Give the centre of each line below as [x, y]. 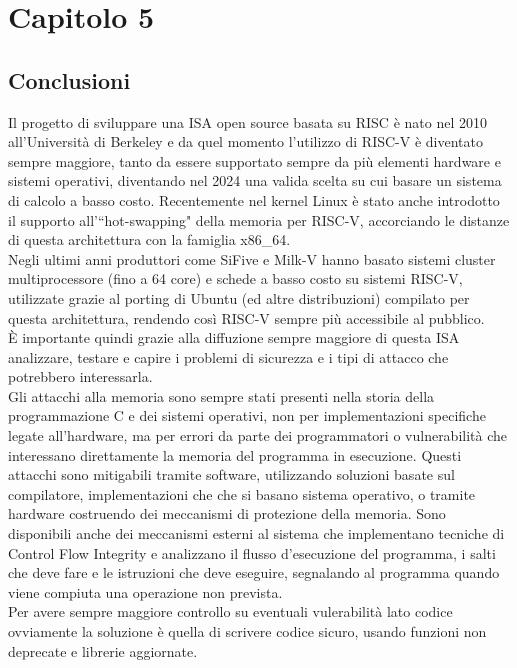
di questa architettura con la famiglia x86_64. [149, 239]
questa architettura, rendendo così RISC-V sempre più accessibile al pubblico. [246, 317]
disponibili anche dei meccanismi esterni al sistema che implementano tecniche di [256, 533]
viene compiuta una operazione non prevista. [145, 591]
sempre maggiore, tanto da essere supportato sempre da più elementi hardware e [254, 160]
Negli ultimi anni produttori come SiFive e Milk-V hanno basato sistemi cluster [252, 258]
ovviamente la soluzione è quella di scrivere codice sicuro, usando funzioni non [247, 631]
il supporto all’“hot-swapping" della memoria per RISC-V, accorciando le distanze [259, 219]
